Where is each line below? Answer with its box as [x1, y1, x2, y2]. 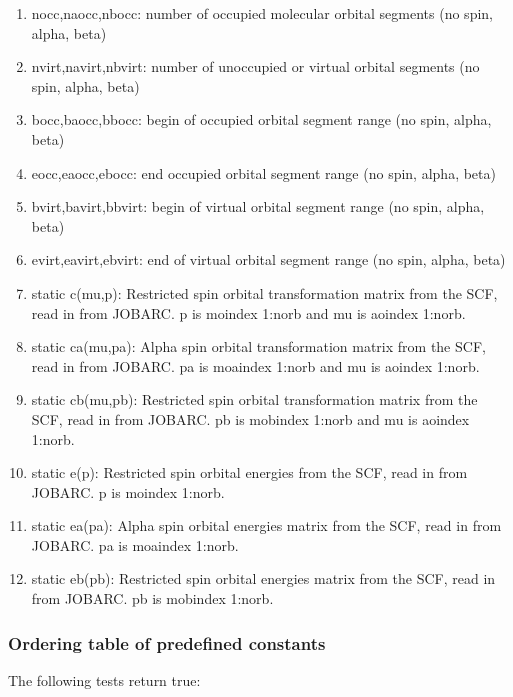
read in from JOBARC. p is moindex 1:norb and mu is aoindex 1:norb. [31, 302, 466, 323]
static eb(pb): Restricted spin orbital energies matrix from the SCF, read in [31, 568, 496, 589]
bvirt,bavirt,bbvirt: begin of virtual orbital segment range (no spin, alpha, [31, 196, 485, 217]
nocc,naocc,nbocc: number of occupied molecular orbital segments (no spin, [31, 3, 493, 23]
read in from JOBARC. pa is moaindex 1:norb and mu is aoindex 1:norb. [31, 355, 480, 376]
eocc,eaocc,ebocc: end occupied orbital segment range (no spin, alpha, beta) [31, 162, 496, 183]
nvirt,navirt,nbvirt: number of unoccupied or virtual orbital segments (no [31, 56, 480, 77]
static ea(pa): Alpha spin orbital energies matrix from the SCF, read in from [31, 515, 502, 536]
